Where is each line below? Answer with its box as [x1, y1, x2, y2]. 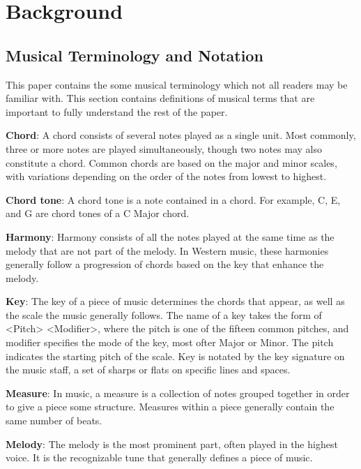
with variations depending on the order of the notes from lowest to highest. [6, 169, 327, 184]
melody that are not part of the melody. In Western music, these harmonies [6, 243, 329, 258]
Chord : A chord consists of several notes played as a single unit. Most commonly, [6, 128, 356, 142]
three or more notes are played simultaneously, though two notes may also [6, 141, 322, 156]
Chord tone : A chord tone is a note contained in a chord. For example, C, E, [6, 192, 341, 207]
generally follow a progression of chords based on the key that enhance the [6, 257, 324, 271]
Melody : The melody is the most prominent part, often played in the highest [6, 436, 338, 451]
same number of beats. [6, 413, 102, 428]
